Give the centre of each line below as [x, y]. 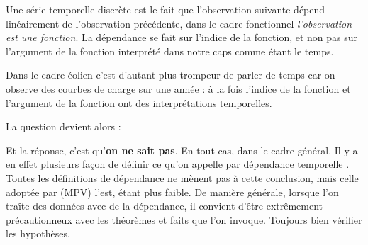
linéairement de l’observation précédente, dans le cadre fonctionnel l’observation [179, 23]
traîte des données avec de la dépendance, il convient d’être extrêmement [165, 206]
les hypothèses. [38, 233]
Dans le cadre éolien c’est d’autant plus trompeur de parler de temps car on [171, 75]
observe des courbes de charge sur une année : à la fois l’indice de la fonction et [178, 88]
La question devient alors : [63, 126]
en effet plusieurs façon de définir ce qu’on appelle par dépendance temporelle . [178, 164]
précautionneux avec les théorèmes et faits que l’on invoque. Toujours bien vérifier [184, 219]
